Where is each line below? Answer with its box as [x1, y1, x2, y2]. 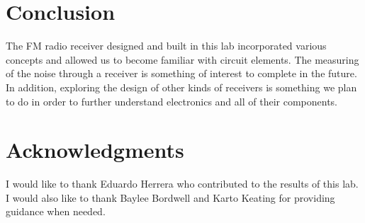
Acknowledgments [6, 135, 184, 164]
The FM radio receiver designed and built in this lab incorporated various [6, 38, 327, 53]
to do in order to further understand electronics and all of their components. [6, 93, 337, 108]
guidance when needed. [6, 204, 106, 219]
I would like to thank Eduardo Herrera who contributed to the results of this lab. [6, 176, 359, 191]
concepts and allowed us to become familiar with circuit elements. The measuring [6, 52, 359, 67]
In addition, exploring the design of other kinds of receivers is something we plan [6, 79, 357, 94]
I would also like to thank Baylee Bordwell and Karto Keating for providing [6, 190, 335, 205]
